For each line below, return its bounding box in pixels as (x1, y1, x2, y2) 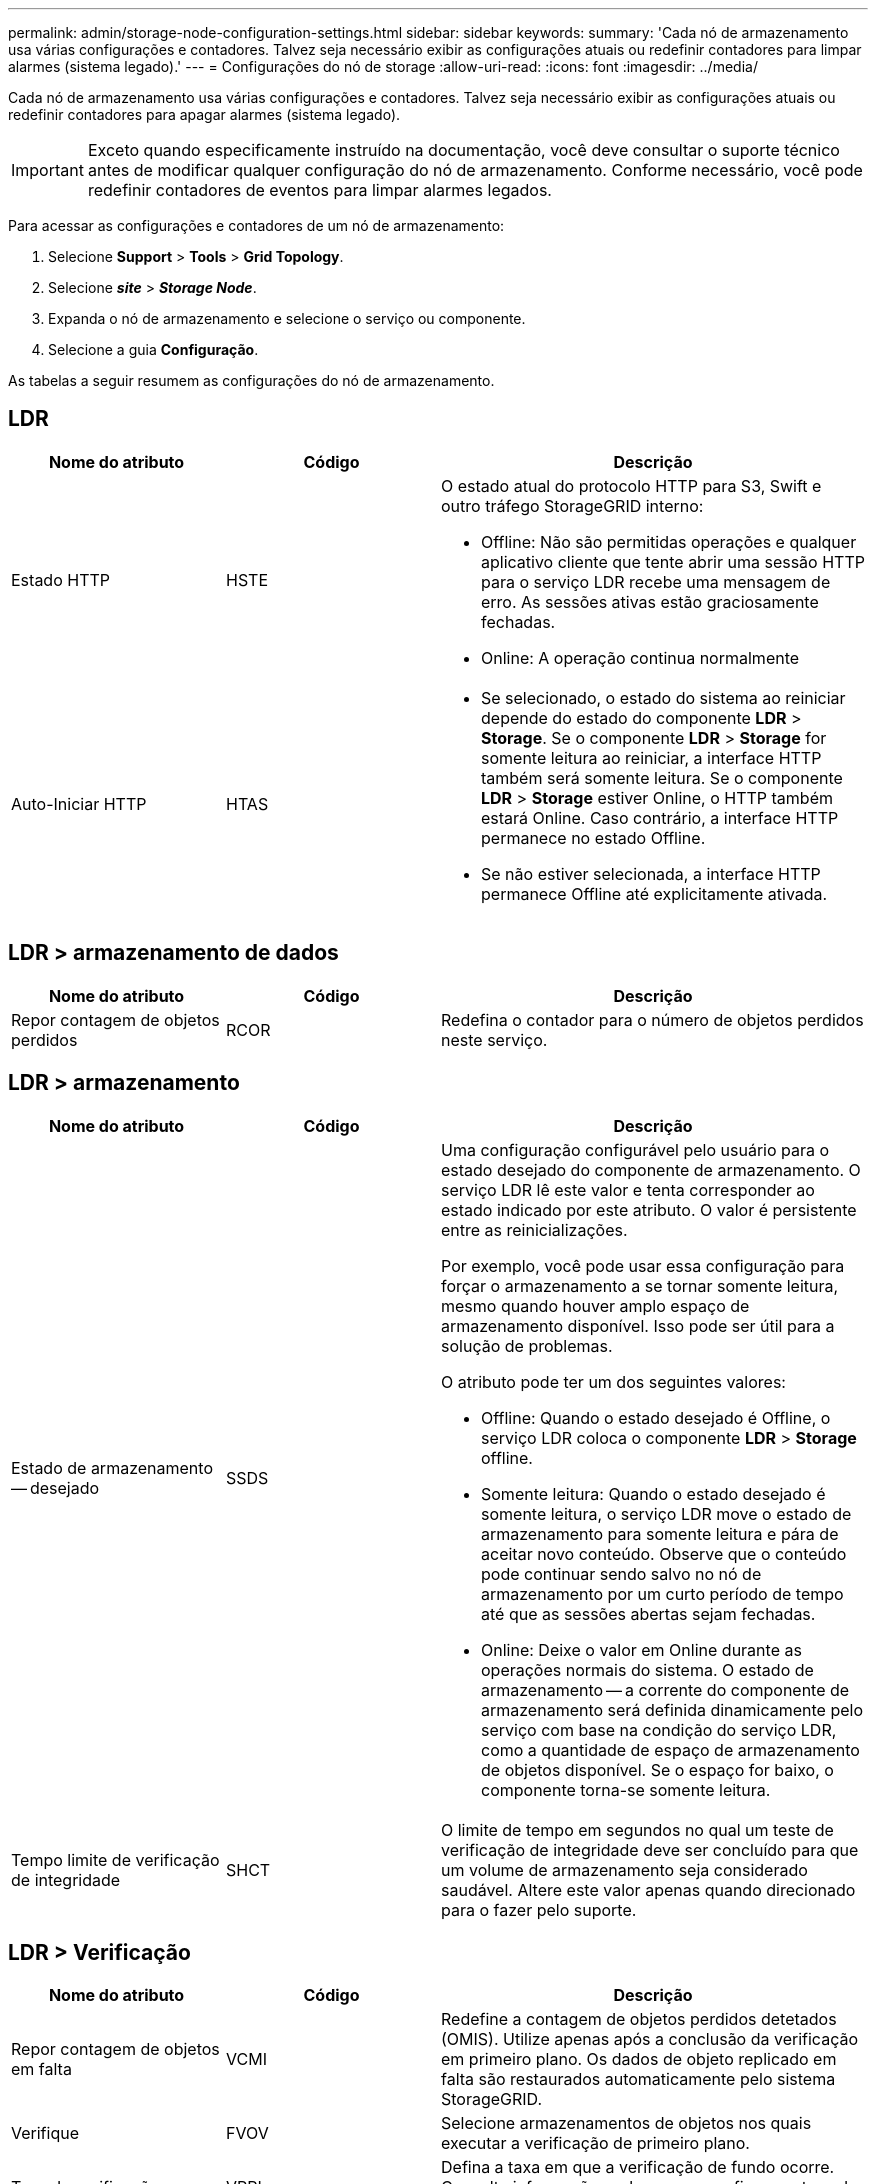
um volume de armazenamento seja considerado (441, 1859, 808, 1880)
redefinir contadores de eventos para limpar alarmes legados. (87, 180, 552, 200)
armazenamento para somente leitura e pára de (481, 1523, 839, 1544)
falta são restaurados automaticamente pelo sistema (441, 2069, 836, 2090)
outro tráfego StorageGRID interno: (441, 495, 704, 516)
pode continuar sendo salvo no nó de (481, 1563, 762, 1584)
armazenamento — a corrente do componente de (481, 1679, 850, 1700)
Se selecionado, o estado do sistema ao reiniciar (481, 687, 846, 708)
